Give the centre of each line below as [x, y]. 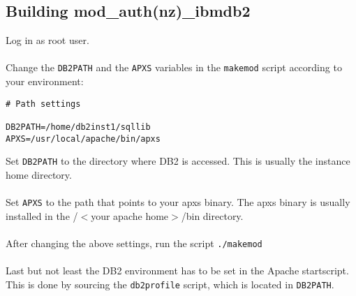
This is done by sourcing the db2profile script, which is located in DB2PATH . [170, 284]
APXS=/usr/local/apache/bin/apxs [83, 139]
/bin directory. [212, 215]
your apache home [130, 215]
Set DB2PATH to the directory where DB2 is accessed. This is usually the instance [178, 161]
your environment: [45, 81]
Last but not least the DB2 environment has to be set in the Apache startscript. [177, 271]
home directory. [39, 174]
